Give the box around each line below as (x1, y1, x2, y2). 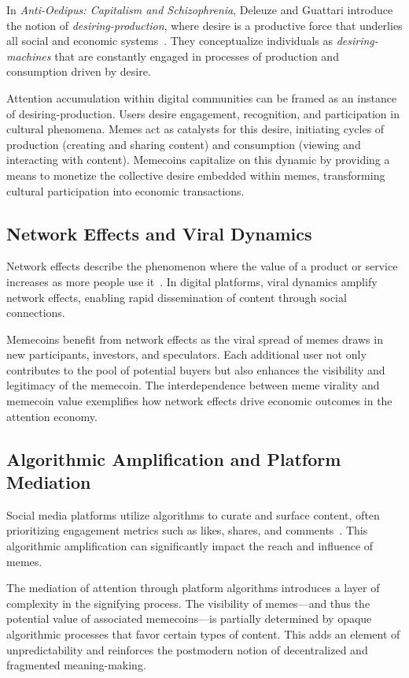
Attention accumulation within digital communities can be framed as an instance (6, 89, 397, 106)
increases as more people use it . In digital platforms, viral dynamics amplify (6, 273, 378, 289)
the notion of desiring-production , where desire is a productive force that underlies (6, 17, 403, 33)
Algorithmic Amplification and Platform (6, 446, 341, 471)
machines (6, 47, 51, 64)
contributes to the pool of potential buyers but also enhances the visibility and (6, 361, 385, 378)
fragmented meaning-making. (6, 657, 146, 673)
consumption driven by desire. (6, 63, 151, 80)
